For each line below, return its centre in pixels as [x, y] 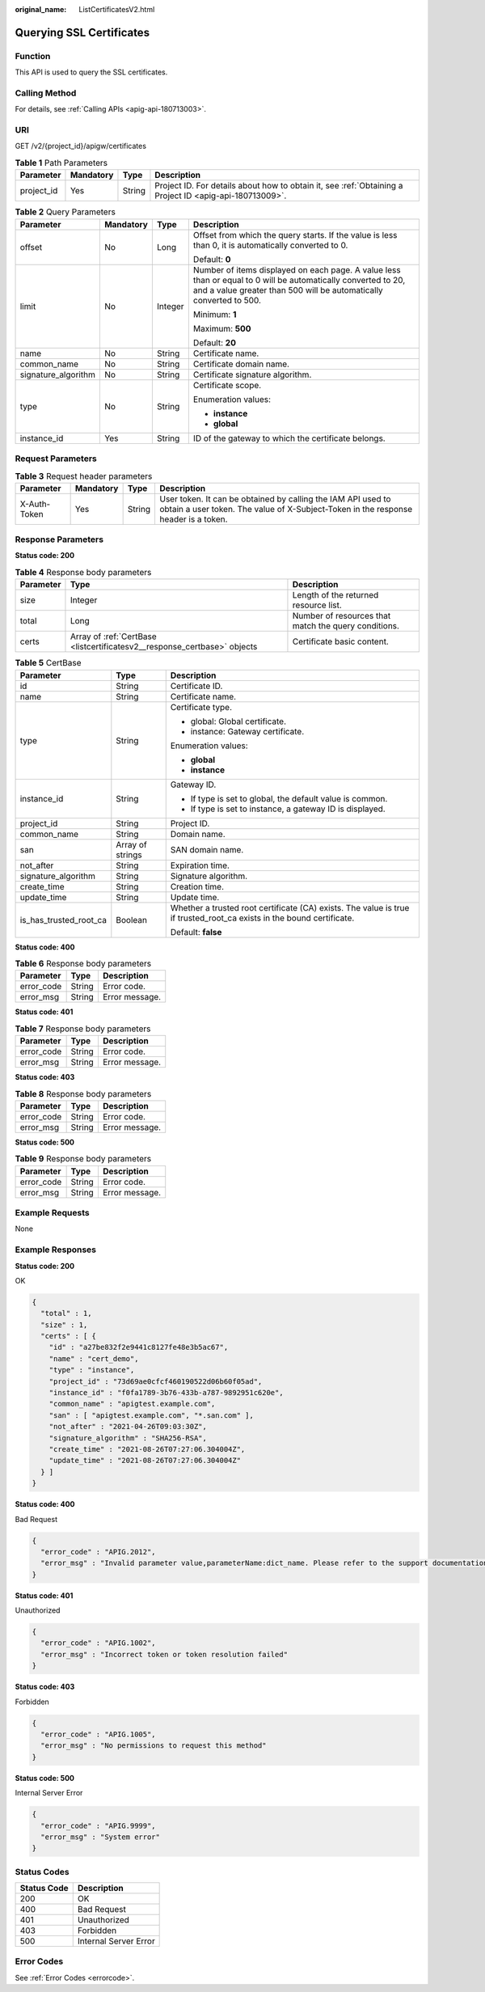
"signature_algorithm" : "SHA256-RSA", [128, 1438]
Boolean [131, 920]
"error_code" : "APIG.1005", [99, 1734]
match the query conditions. [346, 626]
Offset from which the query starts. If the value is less [295, 235]
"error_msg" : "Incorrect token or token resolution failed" [164, 1654]
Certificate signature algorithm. [252, 374]
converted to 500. [227, 300]
